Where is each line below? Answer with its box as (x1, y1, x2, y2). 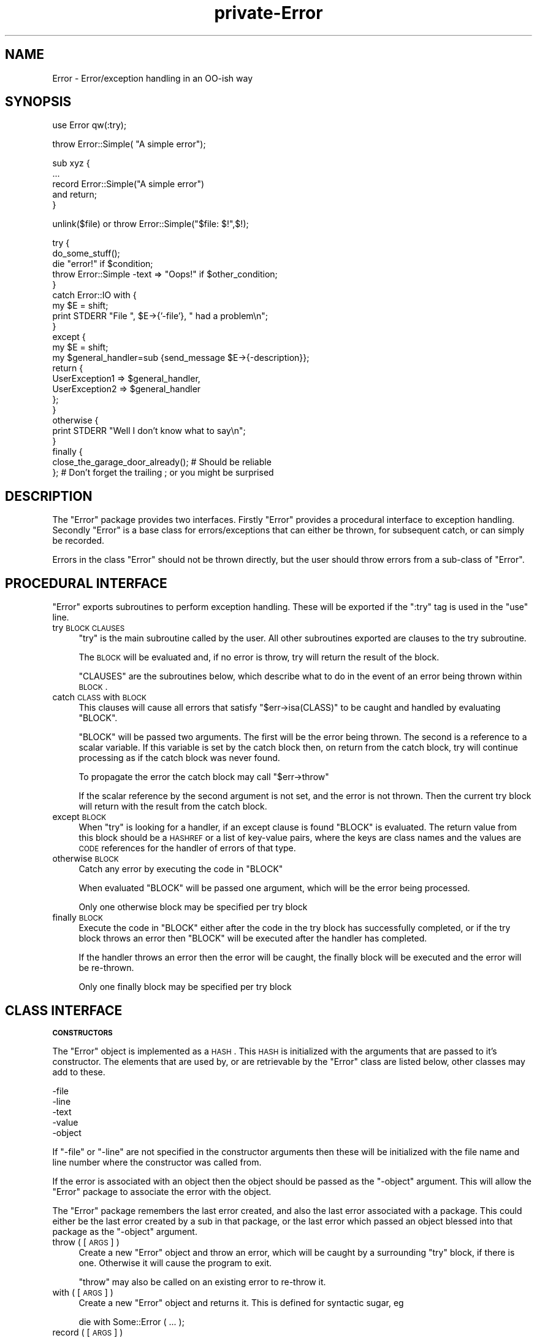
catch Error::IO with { (52, 290, 137, 301)
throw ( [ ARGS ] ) (52, 1236, 120, 1247)
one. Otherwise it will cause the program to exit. (78, 1257, 272, 1268)
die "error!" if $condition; (52, 258, 153, 269)
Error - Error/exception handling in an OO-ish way (52, 72, 253, 83)
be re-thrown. (78, 962, 134, 973)
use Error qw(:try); (52, 120, 127, 131)
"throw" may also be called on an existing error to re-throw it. (78, 1276, 326, 1287)
